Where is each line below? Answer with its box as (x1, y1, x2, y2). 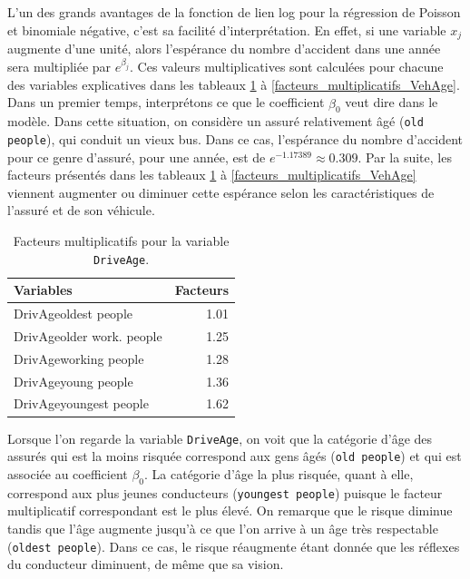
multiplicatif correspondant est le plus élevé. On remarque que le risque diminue (7, 501, 453, 520)
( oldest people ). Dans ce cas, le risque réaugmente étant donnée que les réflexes (7, 536, 460, 555)
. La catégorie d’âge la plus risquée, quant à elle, (144, 464, 414, 483)
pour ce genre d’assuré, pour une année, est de (7, 147, 266, 166)
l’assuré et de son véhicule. (7, 201, 155, 220)
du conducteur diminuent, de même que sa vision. (7, 554, 284, 574)
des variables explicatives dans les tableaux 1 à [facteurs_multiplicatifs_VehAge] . (7, 74, 460, 93)
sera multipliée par (7, 57, 112, 76)
